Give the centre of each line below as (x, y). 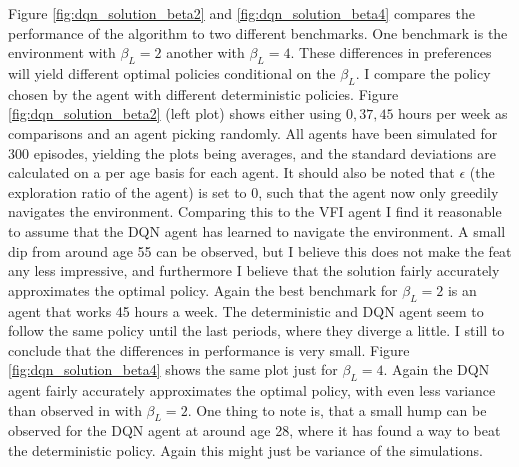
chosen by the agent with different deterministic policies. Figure (203, 93)
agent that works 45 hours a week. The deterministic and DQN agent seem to (246, 310)
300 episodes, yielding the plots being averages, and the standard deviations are (252, 152)
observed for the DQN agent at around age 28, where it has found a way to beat (254, 430)
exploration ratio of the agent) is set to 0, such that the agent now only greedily (253, 191)
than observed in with (75, 409)
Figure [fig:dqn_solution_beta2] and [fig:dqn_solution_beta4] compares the (241, 13)
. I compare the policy (423, 72)
